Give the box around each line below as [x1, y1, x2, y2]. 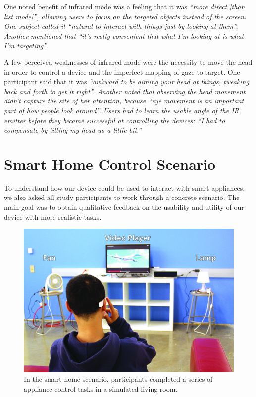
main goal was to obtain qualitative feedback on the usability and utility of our [4, 202, 244, 212]
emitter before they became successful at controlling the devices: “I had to [4, 115, 225, 125]
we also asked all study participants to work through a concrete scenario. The [4, 192, 240, 202]
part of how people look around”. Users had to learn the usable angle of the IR [4, 105, 239, 115]
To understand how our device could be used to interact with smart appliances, [4, 182, 245, 193]
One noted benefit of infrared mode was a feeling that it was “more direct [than [4, 1, 245, 11]
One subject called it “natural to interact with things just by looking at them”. [4, 21, 238, 31]
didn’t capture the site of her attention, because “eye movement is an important [4, 96, 244, 106]
